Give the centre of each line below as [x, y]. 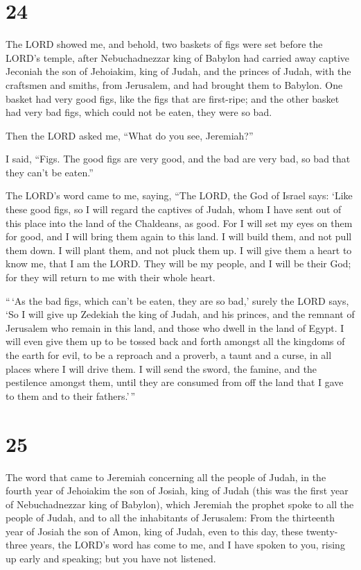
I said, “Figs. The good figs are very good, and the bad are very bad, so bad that [178, 159]
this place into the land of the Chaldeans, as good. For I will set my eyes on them [179, 223]
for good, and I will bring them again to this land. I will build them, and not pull [179, 236]
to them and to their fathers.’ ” [71, 395]
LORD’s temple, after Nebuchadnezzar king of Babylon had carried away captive [178, 57]
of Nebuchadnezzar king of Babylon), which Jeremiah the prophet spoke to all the [180, 504]
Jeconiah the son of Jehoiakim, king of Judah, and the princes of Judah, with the [178, 71]
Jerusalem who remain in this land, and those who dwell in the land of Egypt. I [175, 327]
